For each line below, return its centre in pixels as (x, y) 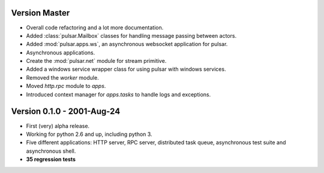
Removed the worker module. (62, 77)
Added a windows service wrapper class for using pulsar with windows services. (126, 69)
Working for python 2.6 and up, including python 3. (89, 134)
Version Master (40, 13)
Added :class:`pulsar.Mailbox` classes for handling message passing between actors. (131, 35)
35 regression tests (51, 159)
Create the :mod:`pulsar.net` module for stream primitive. (96, 61)
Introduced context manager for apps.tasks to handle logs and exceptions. (118, 94)
